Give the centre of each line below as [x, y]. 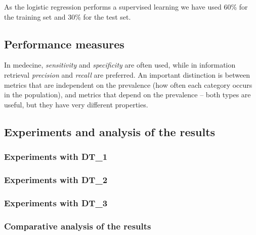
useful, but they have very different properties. [76, 104]
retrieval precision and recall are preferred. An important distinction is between [127, 74]
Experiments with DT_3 [56, 202]
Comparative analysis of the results [78, 226]
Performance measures [64, 44]
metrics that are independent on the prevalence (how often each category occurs [128, 84]
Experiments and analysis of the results [110, 131]
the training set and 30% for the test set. [68, 16]
